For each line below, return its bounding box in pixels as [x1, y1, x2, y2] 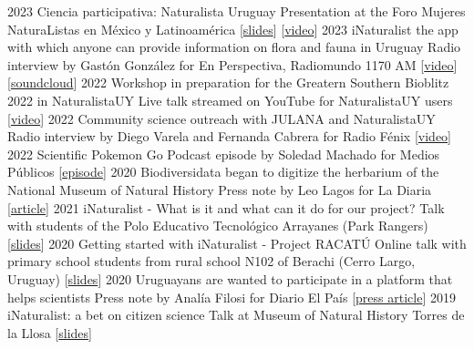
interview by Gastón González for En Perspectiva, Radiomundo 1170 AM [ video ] [7, 55, 458, 74]
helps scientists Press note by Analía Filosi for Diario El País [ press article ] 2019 [7, 287, 456, 306]
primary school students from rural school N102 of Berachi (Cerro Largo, [7, 251, 416, 271]
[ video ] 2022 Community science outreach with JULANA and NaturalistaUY [7, 108, 436, 128]
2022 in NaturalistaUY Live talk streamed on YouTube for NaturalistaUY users [7, 90, 453, 109]
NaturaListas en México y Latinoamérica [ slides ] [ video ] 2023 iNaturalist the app [7, 19, 459, 38]
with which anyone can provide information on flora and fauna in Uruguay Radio [7, 37, 461, 56]
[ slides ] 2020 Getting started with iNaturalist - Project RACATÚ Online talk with [7, 233, 467, 252]
